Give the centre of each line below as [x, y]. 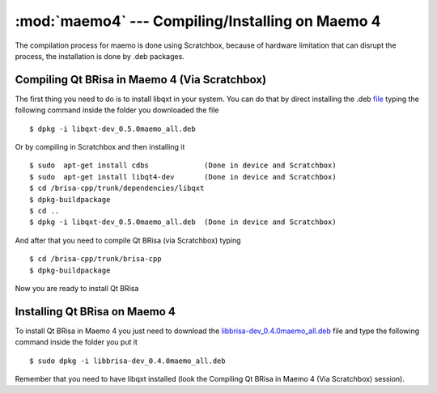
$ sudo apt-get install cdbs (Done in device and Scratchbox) [183, 165]
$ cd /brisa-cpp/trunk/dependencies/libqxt [117, 188]
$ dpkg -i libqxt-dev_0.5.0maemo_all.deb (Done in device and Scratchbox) [183, 222]
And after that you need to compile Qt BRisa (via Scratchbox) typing [128, 240]
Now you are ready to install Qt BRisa [77, 288]
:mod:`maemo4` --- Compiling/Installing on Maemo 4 [198, 21]
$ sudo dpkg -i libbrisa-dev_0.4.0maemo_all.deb [127, 361]
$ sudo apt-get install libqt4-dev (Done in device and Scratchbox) [183, 177]
